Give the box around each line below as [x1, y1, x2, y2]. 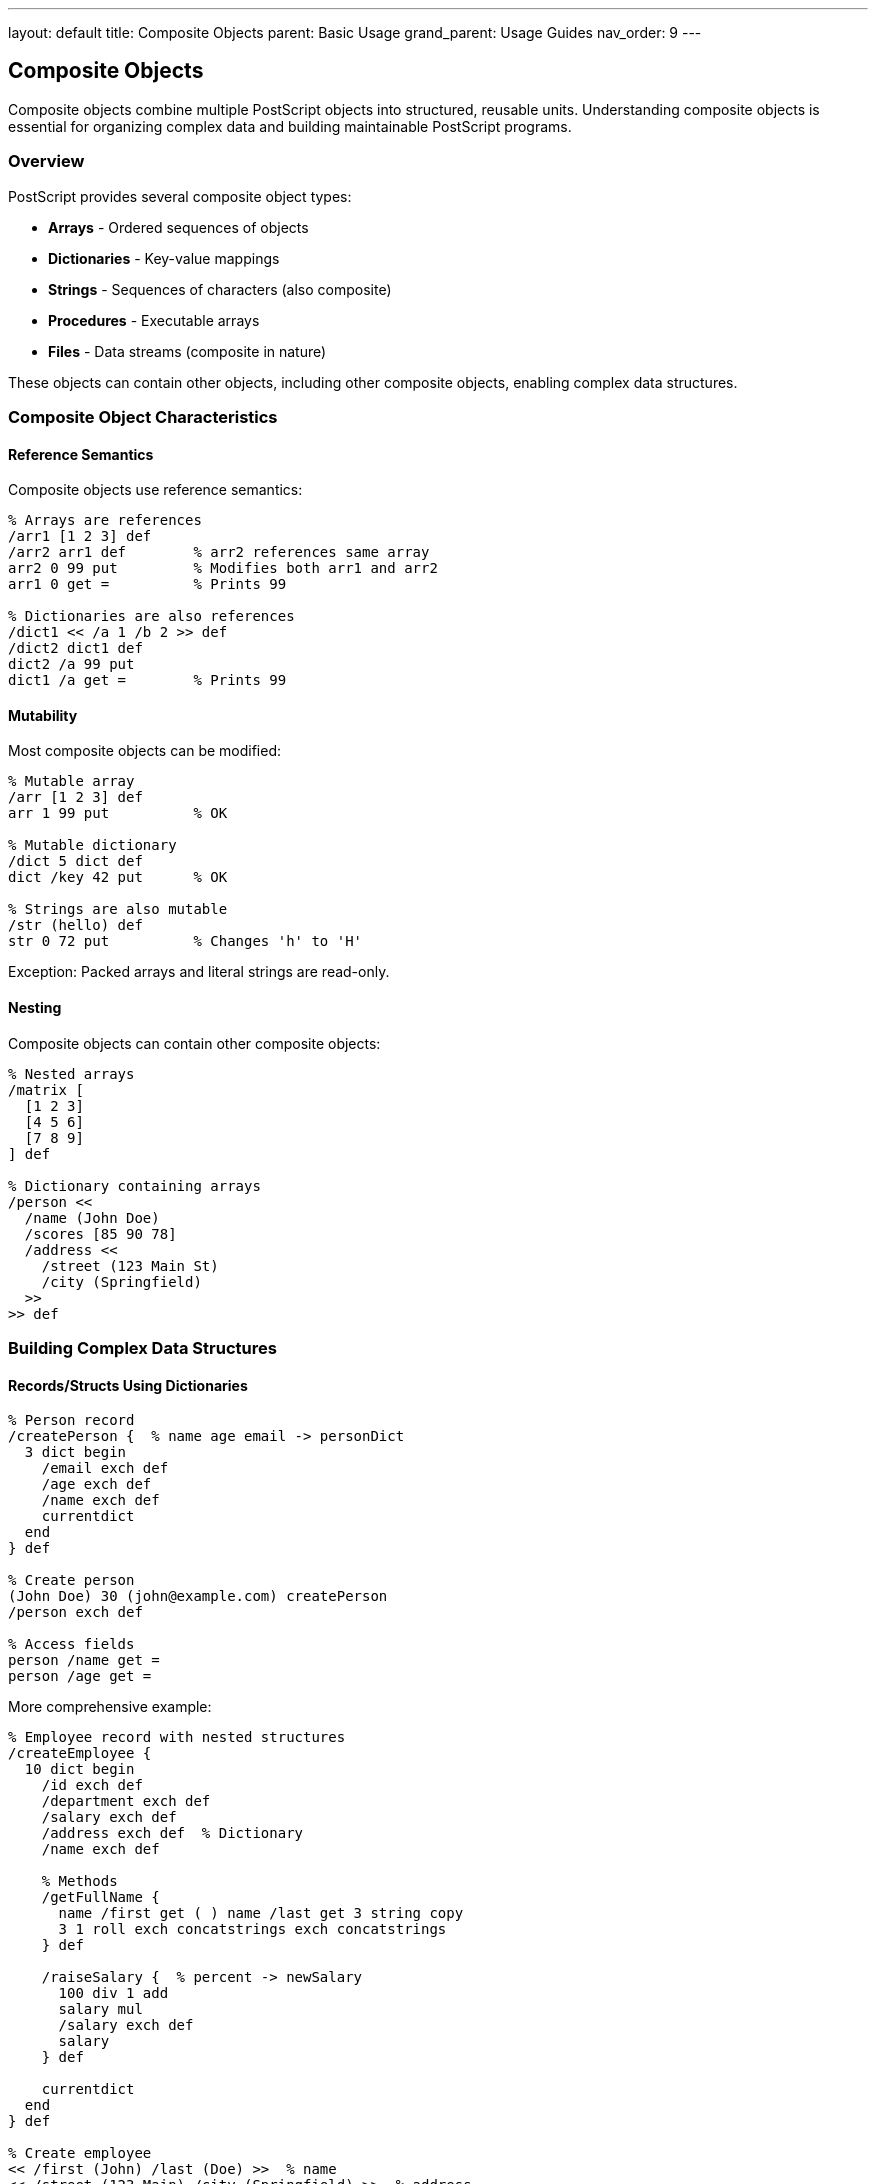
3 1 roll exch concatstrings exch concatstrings [58, 1921, 447, 1938]
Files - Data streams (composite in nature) [48, 342, 327, 360]
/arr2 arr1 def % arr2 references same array [8, 544, 430, 561]
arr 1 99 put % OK [8, 805, 228, 822]
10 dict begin [24, 1761, 135, 1778]
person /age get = [8, 1668, 152, 1685]
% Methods [41, 1873, 118, 1890]
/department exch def [41, 1793, 211, 1810]
